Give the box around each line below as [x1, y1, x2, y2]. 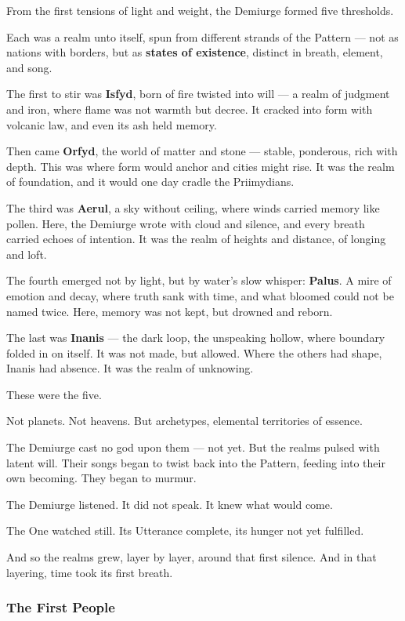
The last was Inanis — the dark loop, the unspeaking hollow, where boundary [6, 329, 385, 346]
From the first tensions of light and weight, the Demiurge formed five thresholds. [6, 2, 394, 18]
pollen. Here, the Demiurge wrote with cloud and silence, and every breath [6, 215, 365, 231]
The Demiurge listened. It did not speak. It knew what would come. [6, 496, 333, 512]
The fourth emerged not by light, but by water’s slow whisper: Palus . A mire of [6, 272, 392, 289]
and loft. [6, 245, 47, 262]
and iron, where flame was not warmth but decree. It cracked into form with [6, 100, 373, 117]
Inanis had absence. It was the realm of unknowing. [6, 360, 254, 376]
